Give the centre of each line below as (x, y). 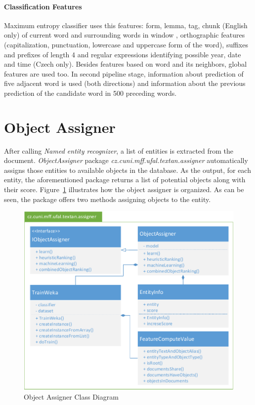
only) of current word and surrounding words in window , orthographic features (125, 35)
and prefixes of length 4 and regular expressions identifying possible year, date (123, 54)
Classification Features (43, 6)
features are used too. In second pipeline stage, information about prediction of (124, 73)
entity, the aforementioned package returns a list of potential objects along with (125, 180)
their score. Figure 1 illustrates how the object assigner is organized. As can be (124, 189)
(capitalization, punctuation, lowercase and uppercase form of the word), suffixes (126, 44)
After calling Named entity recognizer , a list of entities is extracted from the (119, 150)
